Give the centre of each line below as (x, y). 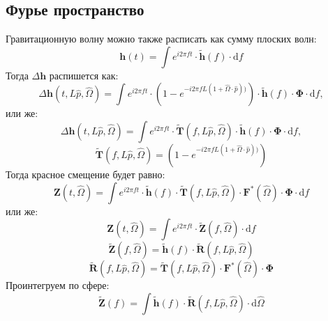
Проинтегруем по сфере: (58, 285)
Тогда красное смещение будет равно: (85, 174)
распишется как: (84, 75)
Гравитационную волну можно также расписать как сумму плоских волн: (161, 39)
